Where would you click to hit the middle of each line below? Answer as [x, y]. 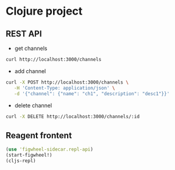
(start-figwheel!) [29, 155]
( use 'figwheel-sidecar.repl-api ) [50, 150]
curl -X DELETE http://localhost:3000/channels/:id [73, 116]
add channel [30, 71]
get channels [31, 48]
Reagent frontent [39, 135]
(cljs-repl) [21, 161]
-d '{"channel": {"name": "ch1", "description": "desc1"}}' [92, 94]
